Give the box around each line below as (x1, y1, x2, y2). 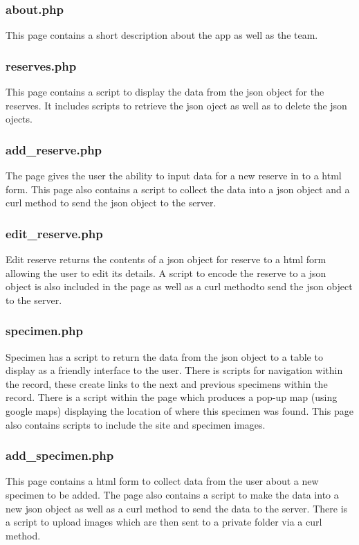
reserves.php (6, 57, 77, 74)
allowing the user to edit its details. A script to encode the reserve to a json (6, 265, 326, 280)
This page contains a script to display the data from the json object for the (6, 84, 324, 99)
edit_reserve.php (6, 224, 103, 242)
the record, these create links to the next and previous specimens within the (6, 376, 328, 391)
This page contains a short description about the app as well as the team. (6, 28, 318, 42)
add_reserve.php (6, 141, 102, 158)
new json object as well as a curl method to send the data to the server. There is (6, 501, 348, 515)
